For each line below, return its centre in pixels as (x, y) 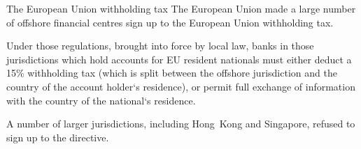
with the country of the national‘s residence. (101, 100)
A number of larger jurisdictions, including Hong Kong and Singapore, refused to (181, 124)
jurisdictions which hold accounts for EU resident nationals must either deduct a (179, 59)
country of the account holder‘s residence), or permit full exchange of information (181, 86)
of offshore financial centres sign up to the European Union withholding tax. (170, 22)
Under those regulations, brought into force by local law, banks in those (160, 46)
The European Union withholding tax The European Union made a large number (181, 8)
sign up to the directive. (58, 137)
